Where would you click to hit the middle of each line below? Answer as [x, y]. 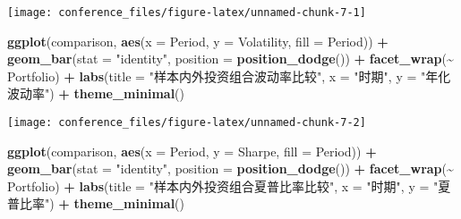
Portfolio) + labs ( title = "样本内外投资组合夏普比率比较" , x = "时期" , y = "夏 [229, 185]
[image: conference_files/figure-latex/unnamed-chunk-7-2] [187, 123]
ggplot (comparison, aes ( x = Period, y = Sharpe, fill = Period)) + [192, 151]
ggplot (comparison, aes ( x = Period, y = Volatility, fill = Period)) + [198, 41]
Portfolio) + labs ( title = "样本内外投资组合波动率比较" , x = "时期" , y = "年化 [229, 76]
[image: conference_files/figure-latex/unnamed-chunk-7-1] [187, 13]
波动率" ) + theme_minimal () [96, 93]
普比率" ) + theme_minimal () [96, 203]
